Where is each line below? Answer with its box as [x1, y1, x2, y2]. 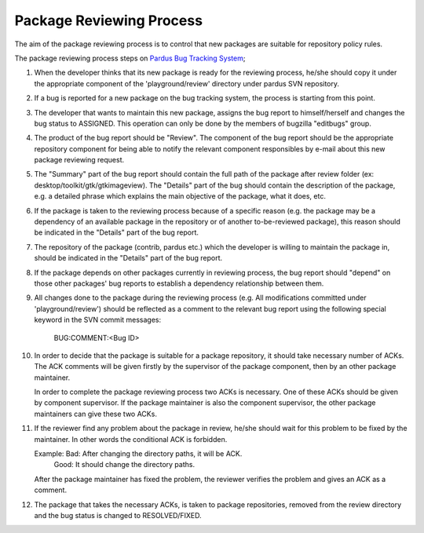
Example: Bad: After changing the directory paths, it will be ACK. [34, 449, 243, 458]
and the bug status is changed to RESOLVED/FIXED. [34, 511, 202, 520]
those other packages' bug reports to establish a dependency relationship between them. [34, 279, 324, 288]
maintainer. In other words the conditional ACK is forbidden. [34, 434, 228, 444]
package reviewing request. [34, 155, 125, 165]
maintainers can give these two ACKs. [34, 409, 157, 418]
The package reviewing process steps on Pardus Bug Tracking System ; [14, 53, 246, 63]
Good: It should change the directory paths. [53, 460, 196, 469]
